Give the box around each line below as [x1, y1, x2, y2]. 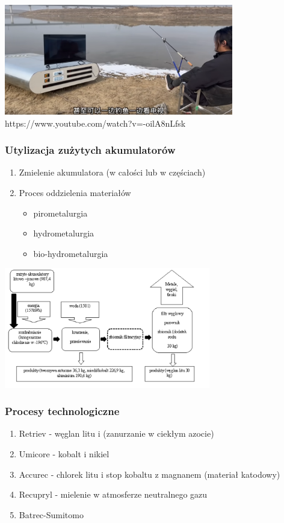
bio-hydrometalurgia [33, 247, 108, 259]
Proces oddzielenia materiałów [19, 186, 131, 198]
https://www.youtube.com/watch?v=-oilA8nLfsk [5, 116, 186, 129]
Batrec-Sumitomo [19, 508, 84, 521]
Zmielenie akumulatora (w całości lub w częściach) [19, 166, 206, 179]
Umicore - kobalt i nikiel [19, 448, 110, 460]
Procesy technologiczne [5, 404, 120, 419]
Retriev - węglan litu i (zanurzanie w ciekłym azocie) [19, 427, 214, 440]
